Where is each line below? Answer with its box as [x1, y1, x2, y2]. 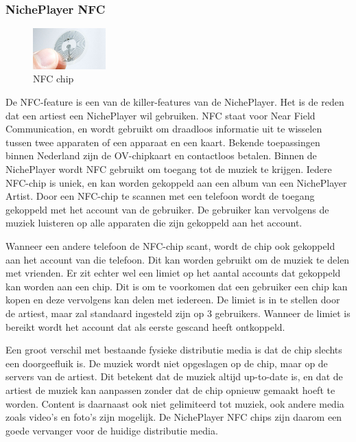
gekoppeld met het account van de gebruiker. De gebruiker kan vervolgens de [5, 202, 329, 216]
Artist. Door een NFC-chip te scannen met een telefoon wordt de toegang [5, 189, 315, 203]
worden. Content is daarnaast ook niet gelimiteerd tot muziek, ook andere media [5, 396, 344, 410]
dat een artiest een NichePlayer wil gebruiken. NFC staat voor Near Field [5, 108, 316, 122]
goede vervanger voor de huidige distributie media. [5, 423, 218, 437]
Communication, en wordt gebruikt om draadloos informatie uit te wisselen [5, 121, 322, 136]
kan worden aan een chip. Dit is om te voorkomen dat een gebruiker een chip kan [5, 279, 348, 293]
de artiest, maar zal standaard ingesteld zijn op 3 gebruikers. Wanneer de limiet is [5, 305, 351, 320]
